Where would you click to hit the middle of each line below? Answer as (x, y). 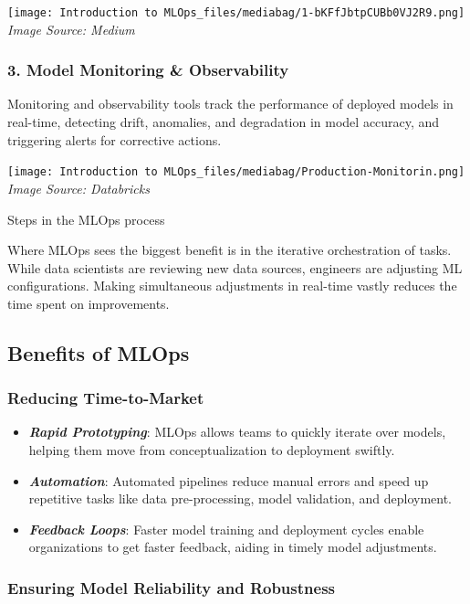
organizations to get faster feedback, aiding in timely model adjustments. (233, 547)
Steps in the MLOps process (86, 219)
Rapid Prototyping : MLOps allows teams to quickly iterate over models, (237, 432)
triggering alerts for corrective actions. (115, 139)
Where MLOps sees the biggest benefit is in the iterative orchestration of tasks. (230, 250)
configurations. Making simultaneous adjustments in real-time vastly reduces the (232, 286)
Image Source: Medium (71, 29)
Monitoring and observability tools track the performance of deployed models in (230, 104)
